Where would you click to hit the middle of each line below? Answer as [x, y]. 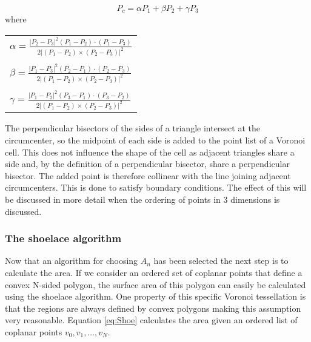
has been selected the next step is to [221, 261]
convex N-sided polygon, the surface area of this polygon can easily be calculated [155, 284]
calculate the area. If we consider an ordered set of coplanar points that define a [154, 272]
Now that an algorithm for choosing [72, 261]
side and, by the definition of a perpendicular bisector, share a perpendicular [147, 164]
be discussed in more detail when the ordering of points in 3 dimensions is [142, 199]
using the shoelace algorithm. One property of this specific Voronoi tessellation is [155, 296]
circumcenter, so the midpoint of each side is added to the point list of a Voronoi [155, 140]
